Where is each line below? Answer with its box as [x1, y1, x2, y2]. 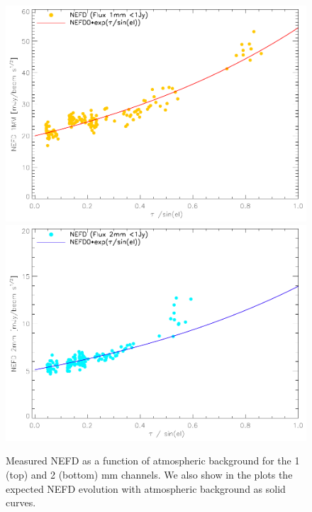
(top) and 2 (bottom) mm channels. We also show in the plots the [6, 467, 293, 482]
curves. [6, 495, 36, 510]
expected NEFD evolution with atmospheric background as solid [6, 481, 286, 496]
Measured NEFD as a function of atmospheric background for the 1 [6, 453, 300, 468]
